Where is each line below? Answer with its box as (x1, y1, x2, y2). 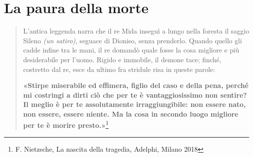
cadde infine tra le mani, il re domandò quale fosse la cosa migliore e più (23, 45, 239, 55)
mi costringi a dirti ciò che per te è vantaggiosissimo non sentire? (23, 89, 247, 100)
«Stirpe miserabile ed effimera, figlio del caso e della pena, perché (23, 80, 249, 90)
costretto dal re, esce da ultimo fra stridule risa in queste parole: (23, 64, 215, 74)
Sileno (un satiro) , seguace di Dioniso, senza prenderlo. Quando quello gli (23, 35, 242, 45)
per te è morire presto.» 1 (23, 119, 109, 130)
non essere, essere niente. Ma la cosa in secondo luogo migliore (23, 108, 238, 119)
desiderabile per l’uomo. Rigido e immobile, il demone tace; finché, (23, 54, 221, 64)
